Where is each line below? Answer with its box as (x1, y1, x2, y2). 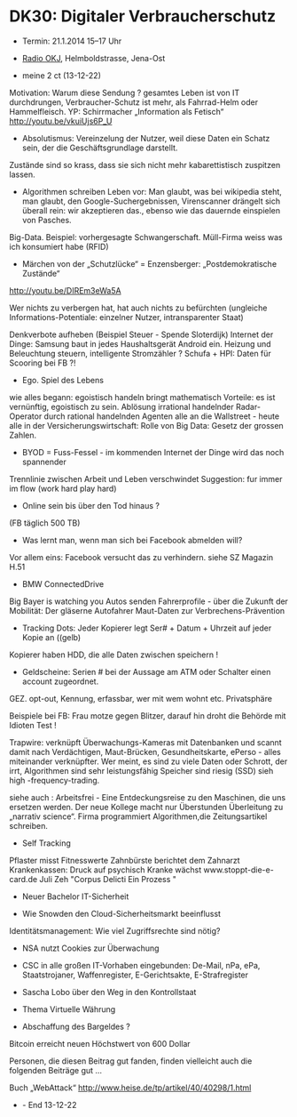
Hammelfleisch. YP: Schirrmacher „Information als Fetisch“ (9, 106, 224, 117)
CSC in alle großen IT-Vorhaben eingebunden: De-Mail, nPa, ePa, (21, 960, 261, 970)
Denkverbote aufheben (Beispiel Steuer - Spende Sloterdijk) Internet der (9, 329, 274, 340)
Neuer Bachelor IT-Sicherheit (21, 891, 129, 902)
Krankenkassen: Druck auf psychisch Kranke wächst (9, 864, 202, 875)
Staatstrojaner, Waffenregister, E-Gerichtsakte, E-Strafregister (21, 969, 249, 980)
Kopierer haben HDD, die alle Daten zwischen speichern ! (9, 649, 219, 660)
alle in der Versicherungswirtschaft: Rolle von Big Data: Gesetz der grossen (9, 420, 284, 430)
